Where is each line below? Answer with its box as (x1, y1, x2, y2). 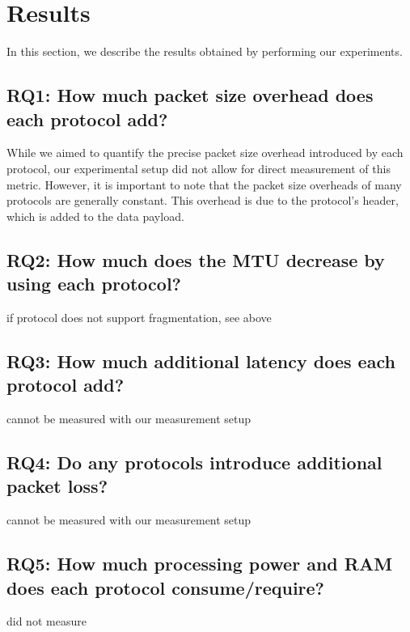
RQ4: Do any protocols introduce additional (6, 450, 383, 475)
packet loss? (6, 473, 108, 498)
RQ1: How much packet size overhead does (6, 83, 374, 108)
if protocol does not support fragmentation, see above (6, 308, 272, 325)
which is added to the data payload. (6, 207, 184, 224)
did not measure (6, 613, 87, 630)
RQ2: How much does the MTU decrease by (6, 247, 385, 272)
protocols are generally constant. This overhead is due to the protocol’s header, (6, 192, 399, 209)
